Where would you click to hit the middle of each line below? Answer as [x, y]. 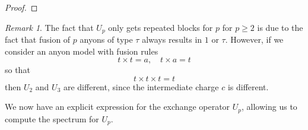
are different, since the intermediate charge [141, 86]
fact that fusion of [38, 39]
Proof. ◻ [21, 7]
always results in [172, 39]
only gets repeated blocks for [161, 27]
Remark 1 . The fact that [49, 27]
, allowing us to [269, 107]
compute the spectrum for [52, 118]
